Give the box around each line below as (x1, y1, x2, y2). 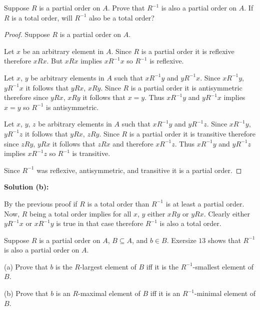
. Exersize (166, 234, 196, 245)
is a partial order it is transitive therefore (129, 128, 255, 138)
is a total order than (87, 198, 149, 208)
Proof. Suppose (4, 29, 50, 39)
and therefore (112, 138, 153, 148)
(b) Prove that (4, 288, 48, 298)
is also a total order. (159, 218, 221, 228)
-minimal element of (194, 288, 256, 298)
